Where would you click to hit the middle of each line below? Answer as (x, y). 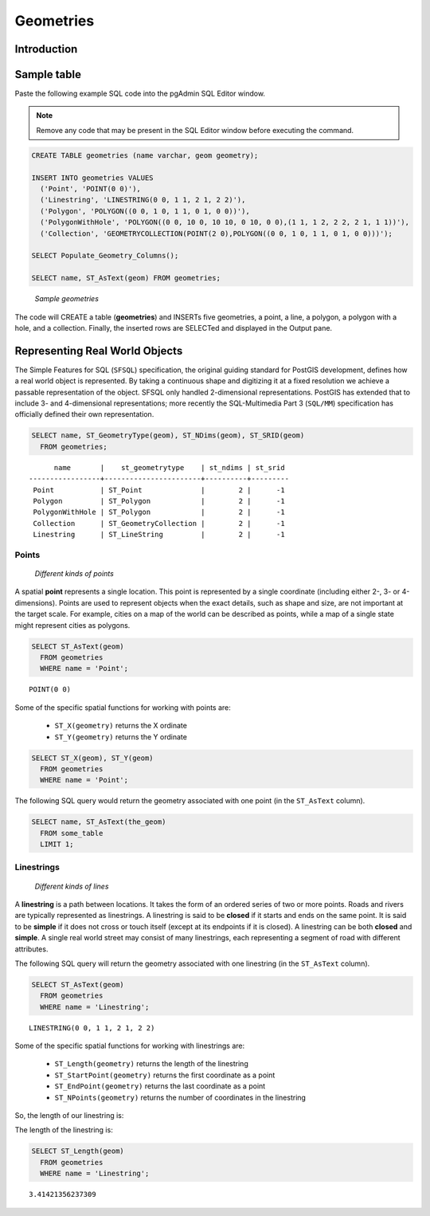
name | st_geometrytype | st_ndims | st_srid (170, 467)
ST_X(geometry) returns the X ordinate (121, 726)
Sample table (48, 75)
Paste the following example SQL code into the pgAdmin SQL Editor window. (140, 94)
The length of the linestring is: (64, 1130)
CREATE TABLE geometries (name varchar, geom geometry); (145, 155)
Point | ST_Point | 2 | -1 (159, 490)
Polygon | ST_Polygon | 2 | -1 (159, 501)
